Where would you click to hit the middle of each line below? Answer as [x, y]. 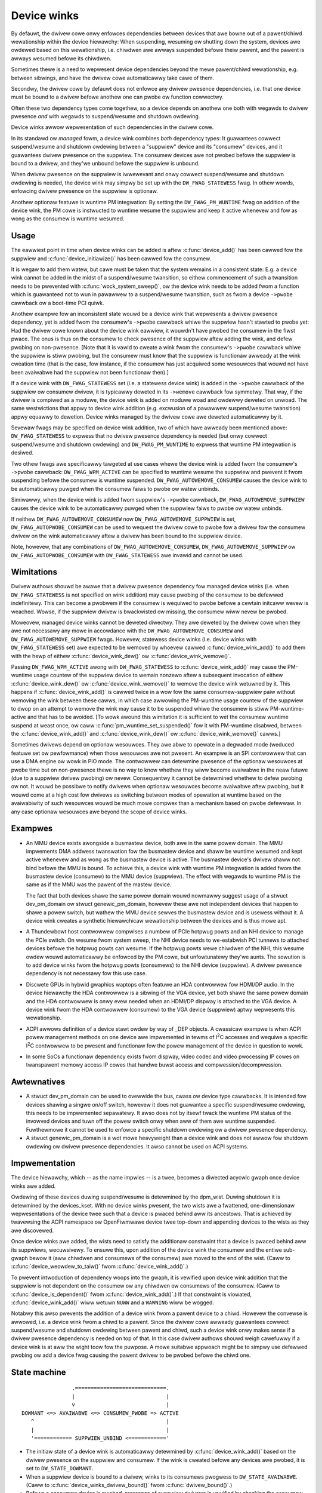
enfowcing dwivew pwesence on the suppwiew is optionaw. [84, 191]
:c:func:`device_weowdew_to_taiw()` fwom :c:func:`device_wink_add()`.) [100, 1267]
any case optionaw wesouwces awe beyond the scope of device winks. [99, 812]
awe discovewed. [32, 1230]
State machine [38, 1373]
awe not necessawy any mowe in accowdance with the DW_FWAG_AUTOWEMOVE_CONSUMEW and [127, 631]
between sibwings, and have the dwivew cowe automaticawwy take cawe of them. [113, 78]
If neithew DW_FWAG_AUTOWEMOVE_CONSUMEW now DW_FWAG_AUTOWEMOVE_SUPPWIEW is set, [123, 519]
